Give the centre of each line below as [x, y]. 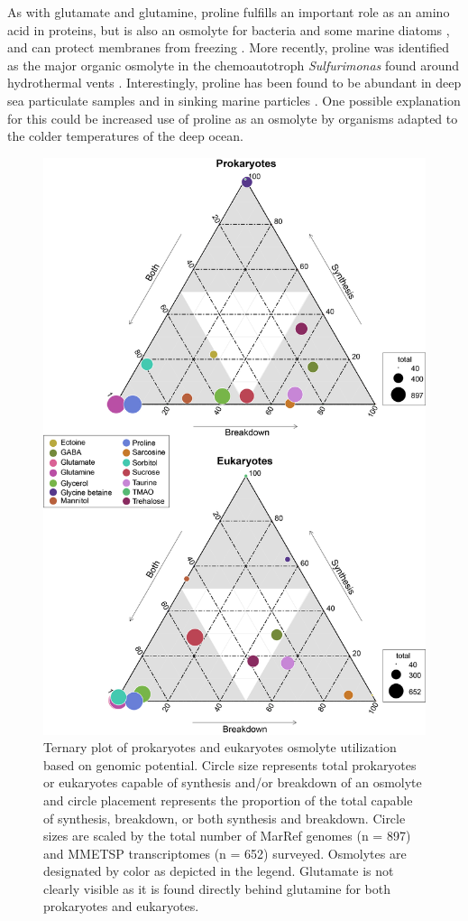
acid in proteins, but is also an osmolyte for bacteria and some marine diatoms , [229, 29]
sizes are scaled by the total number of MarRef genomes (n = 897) [227, 836]
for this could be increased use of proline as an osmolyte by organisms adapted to [233, 118]
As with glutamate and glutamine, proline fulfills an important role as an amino [229, 12]
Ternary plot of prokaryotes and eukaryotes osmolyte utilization [220, 747]
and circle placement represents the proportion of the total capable [228, 800]
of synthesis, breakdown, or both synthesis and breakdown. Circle [225, 818]
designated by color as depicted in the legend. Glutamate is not [219, 871]
